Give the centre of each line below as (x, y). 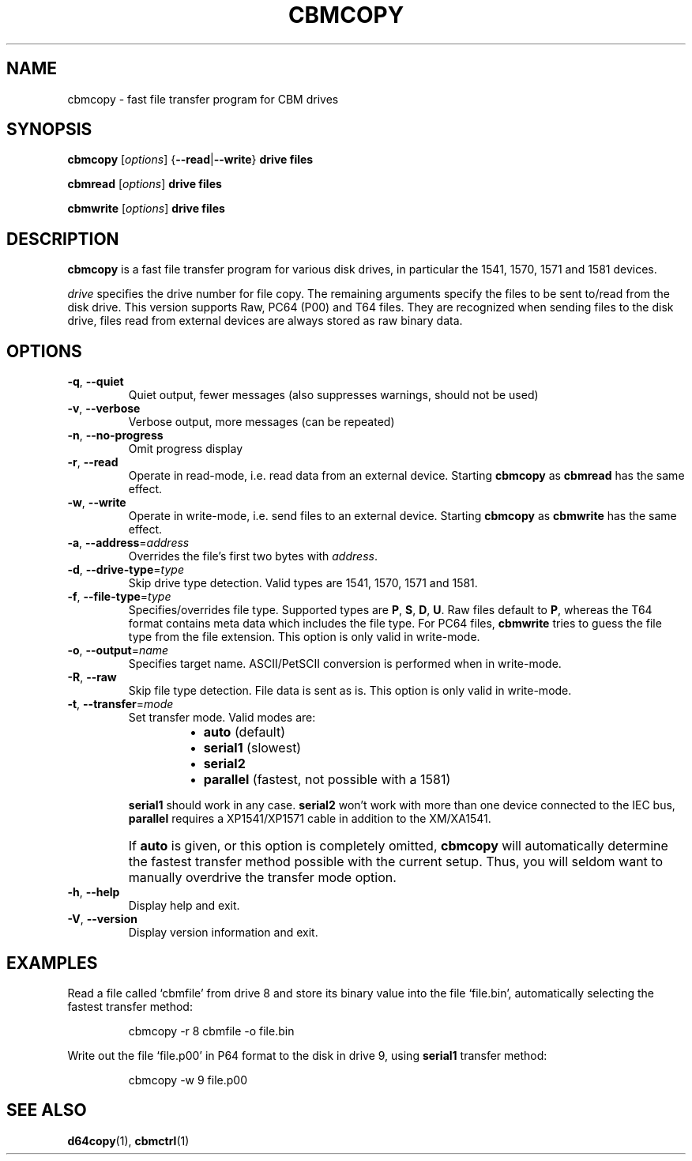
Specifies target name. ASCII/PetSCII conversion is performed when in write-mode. (345, 664)
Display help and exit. (184, 906)
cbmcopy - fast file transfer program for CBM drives (203, 99)
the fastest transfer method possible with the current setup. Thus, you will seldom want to (395, 862)
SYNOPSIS (49, 130)
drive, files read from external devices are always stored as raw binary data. (265, 321)
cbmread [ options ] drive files (145, 184)
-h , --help (94, 892)
